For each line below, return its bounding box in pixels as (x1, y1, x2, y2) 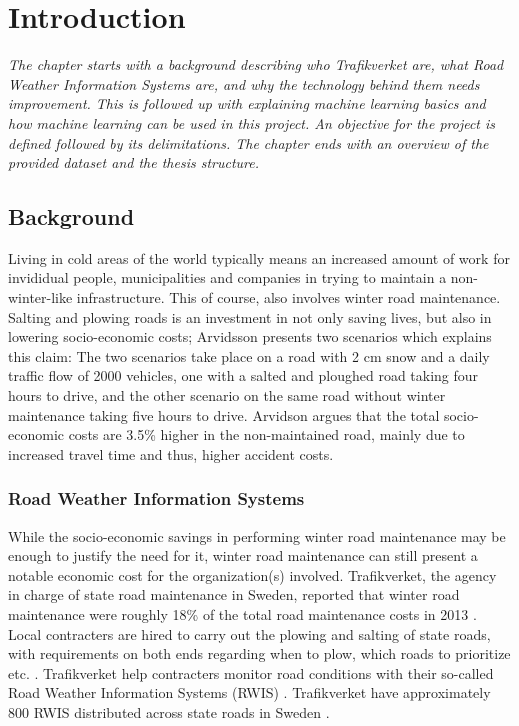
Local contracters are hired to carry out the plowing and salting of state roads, (8, 623, 491, 644)
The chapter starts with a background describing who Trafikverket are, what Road (8, 54, 504, 75)
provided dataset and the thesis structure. (8, 152, 260, 173)
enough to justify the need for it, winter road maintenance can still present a (8, 545, 478, 566)
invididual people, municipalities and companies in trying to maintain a (8, 267, 447, 288)
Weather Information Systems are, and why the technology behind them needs (8, 73, 480, 94)
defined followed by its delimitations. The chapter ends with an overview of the (8, 132, 489, 153)
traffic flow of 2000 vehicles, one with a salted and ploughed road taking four (8, 365, 479, 386)
